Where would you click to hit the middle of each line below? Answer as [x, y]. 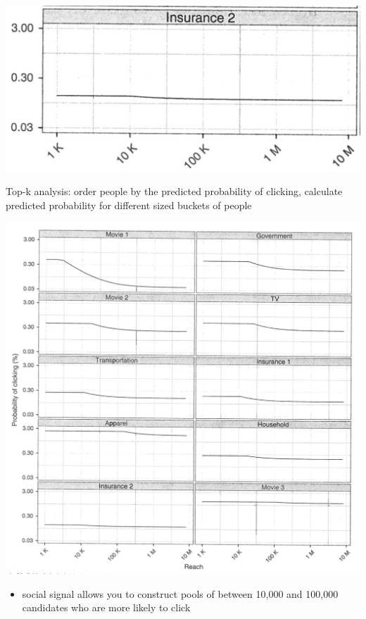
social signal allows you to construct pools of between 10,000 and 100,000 [180, 593]
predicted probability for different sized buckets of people [129, 205]
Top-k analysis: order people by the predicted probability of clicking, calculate [174, 191]
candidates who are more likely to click [106, 607]
